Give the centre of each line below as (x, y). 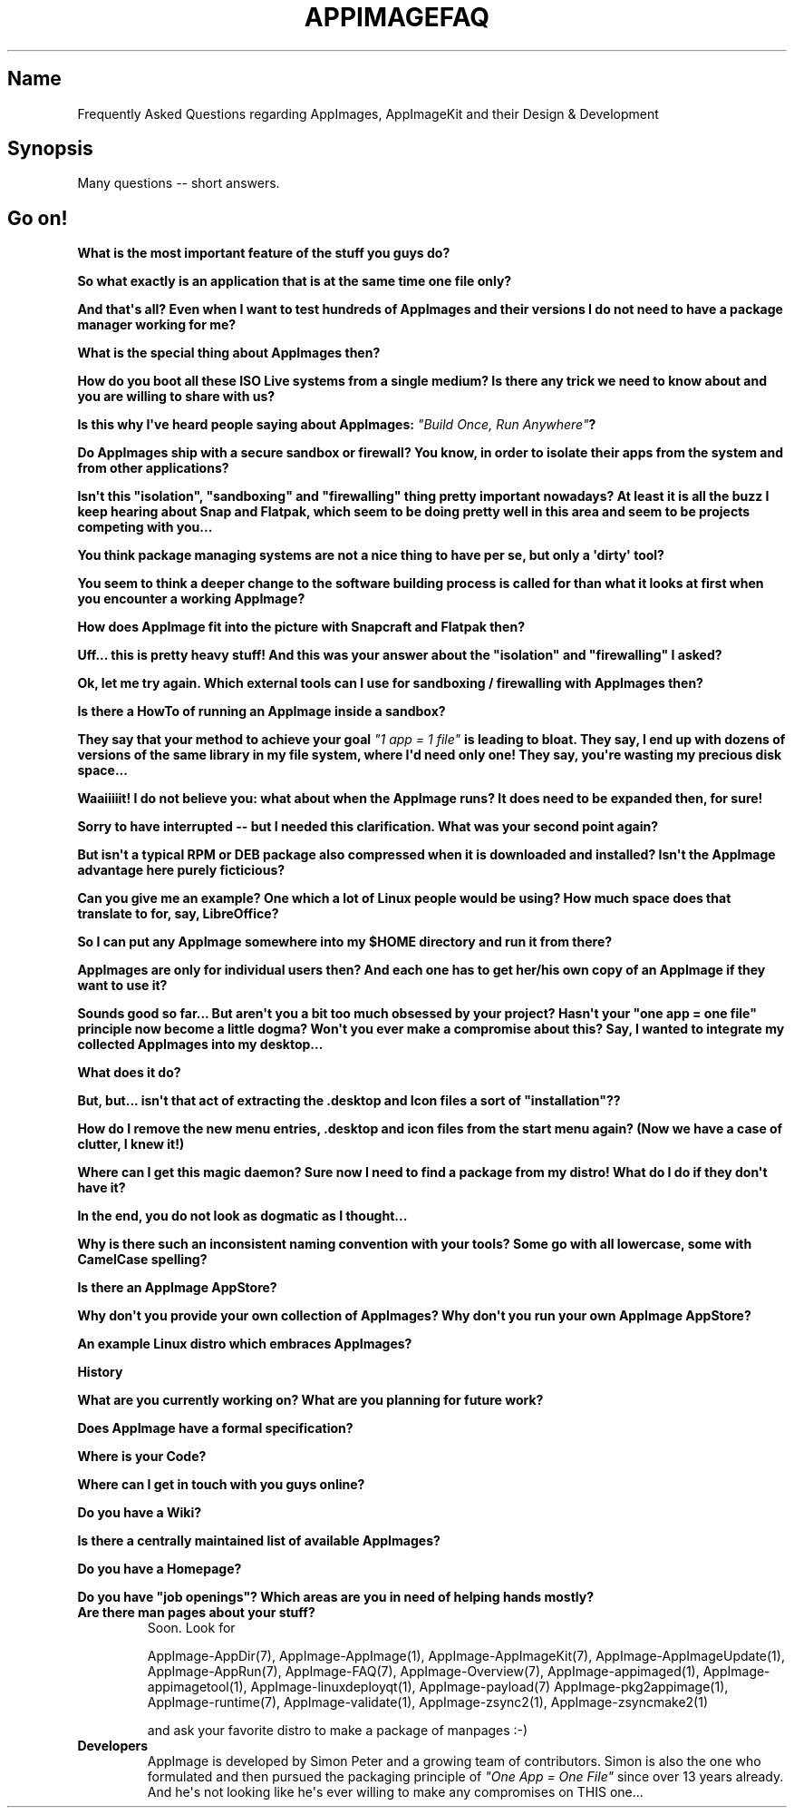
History (100, 1372)
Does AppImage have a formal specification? (215, 1428)
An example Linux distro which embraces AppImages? (245, 1344)
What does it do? (129, 1073)
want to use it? (122, 986)
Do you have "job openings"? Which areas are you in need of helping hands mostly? (336, 1597)
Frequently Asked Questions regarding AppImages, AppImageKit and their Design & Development (368, 113)
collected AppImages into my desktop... (200, 1045)
